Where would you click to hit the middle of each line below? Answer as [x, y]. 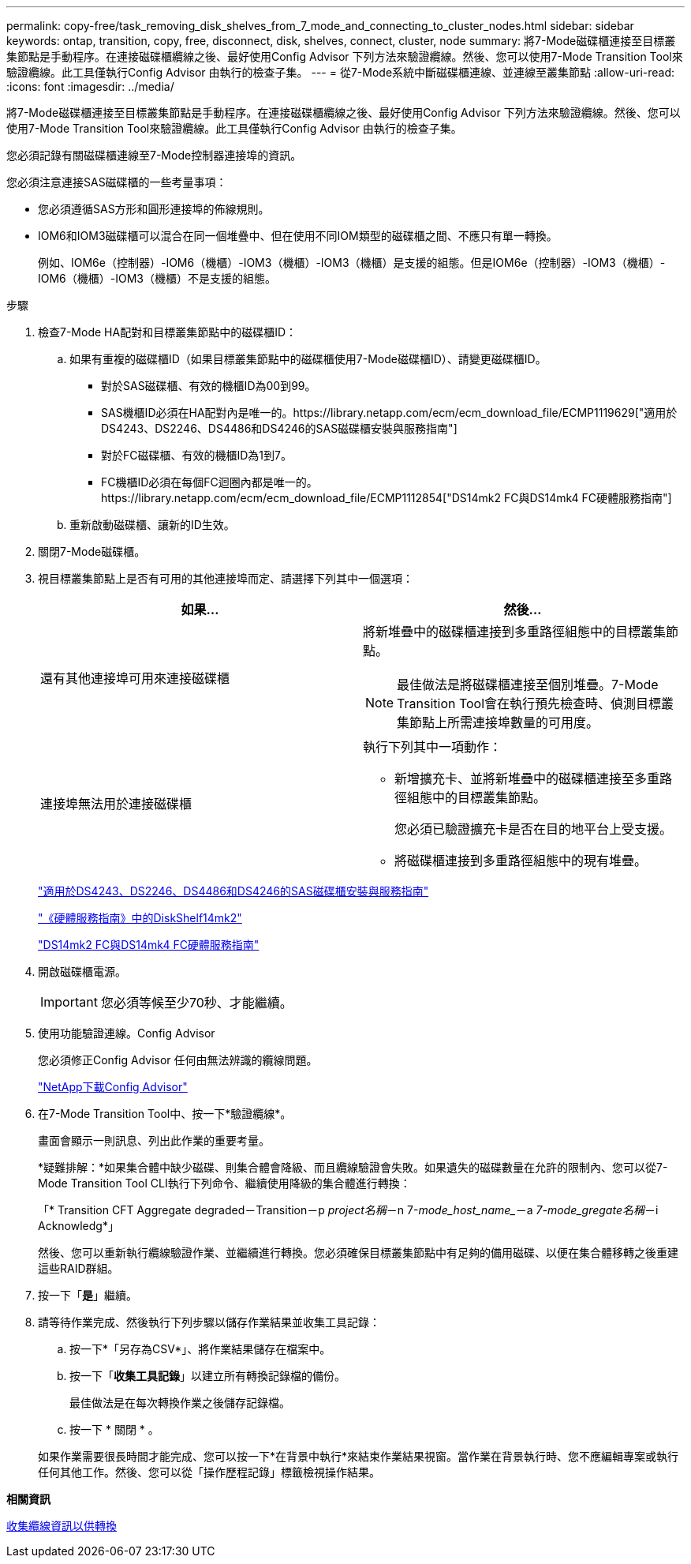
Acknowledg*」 [78, 1226]
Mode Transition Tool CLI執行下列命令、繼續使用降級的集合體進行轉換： [224, 1183]
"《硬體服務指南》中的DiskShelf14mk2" [140, 918]
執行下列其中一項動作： [433, 747]
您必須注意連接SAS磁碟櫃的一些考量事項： [117, 182]
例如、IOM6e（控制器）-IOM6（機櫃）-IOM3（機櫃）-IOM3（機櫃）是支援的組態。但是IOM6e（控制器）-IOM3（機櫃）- [352, 263]
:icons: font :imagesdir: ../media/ [90, 86]
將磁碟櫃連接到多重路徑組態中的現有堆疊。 [521, 861]
